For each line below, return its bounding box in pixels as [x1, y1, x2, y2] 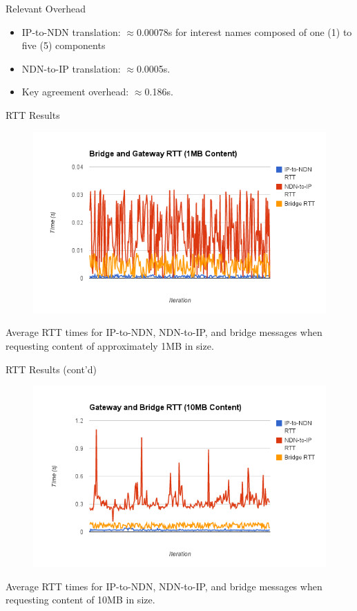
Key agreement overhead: [21, 84, 129, 99]
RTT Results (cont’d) [6, 361, 97, 376]
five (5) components [21, 38, 106, 53]
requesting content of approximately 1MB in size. [6, 338, 214, 352]
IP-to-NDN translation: [21, 24, 121, 39]
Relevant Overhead [6, 1, 86, 15]
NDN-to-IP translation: [21, 61, 121, 75]
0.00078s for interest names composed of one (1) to [136, 24, 352, 39]
